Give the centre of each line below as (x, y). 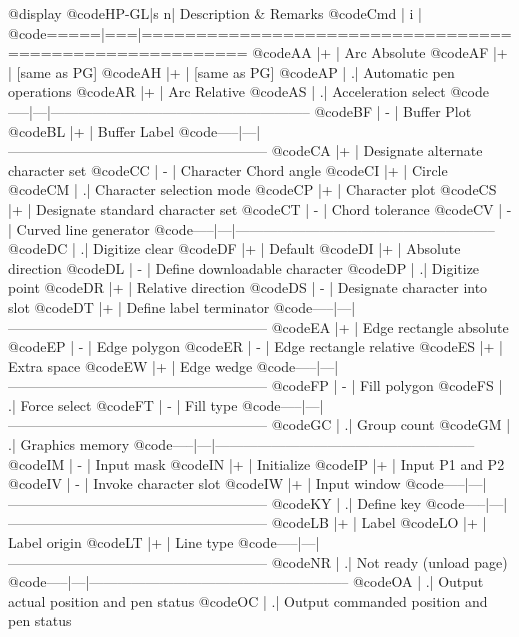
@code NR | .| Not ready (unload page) (389, 561)
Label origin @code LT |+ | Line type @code (142, 542)
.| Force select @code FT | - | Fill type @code (144, 404)
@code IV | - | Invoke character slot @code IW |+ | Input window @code (226, 483)
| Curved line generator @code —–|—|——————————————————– (251, 228)
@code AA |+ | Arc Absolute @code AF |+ (380, 52)
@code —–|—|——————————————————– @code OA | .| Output (246, 581)
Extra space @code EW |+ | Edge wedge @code (152, 365)
